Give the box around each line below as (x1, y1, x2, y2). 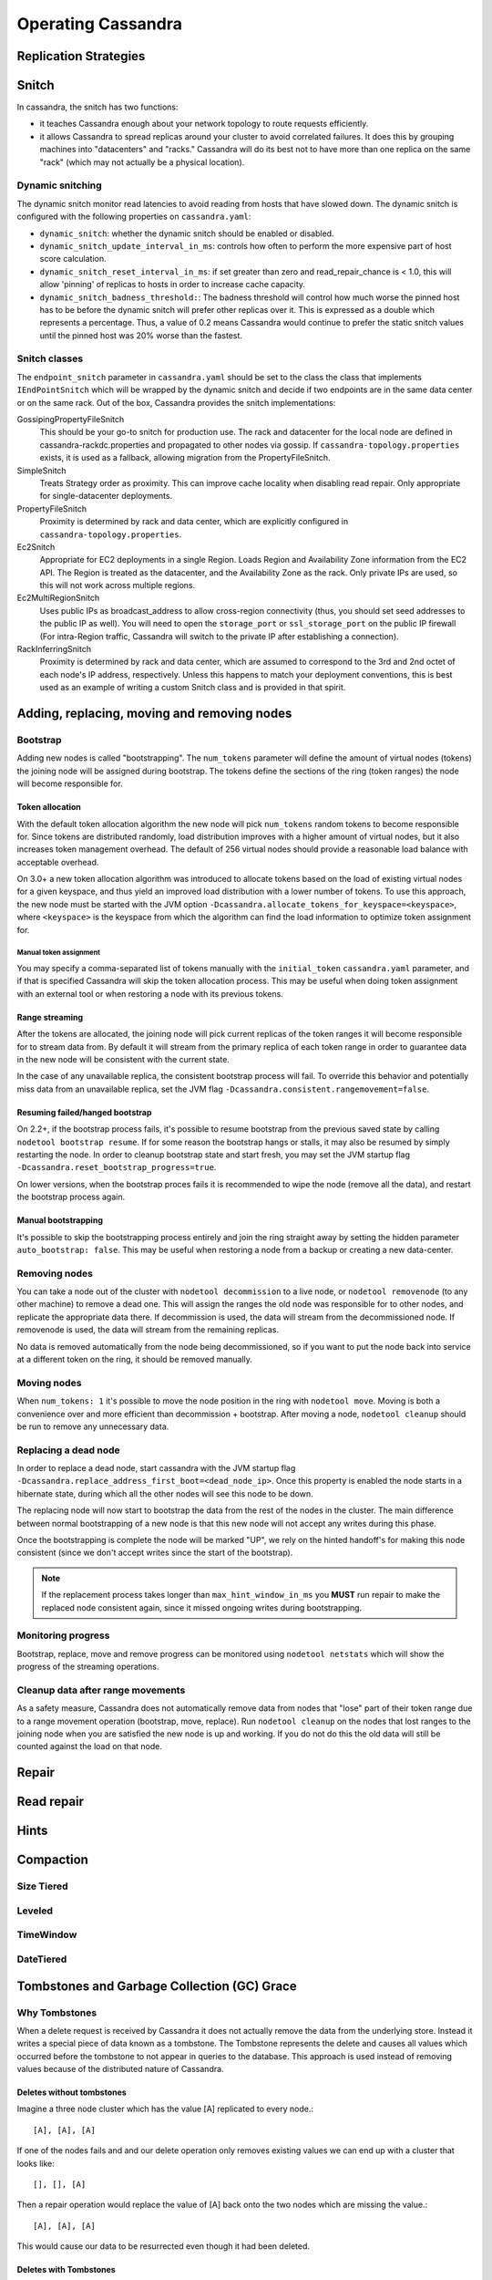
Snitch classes (16, 352, 84, 365)
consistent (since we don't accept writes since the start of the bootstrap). (16, 1547, 293, 1559)
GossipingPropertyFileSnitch (16, 414, 125, 424)
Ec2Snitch (16, 541, 56, 552)
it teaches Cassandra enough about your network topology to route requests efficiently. (39, 119, 369, 130)
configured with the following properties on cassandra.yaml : (16, 211, 251, 223)
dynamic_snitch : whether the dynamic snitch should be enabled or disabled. (39, 228, 334, 239)
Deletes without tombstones (16, 2087, 127, 2098)
